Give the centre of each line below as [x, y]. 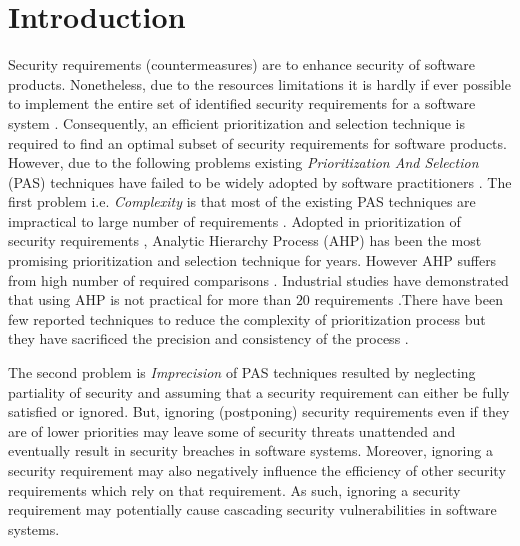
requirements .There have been [408, 299]
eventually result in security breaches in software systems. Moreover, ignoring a [250, 450]
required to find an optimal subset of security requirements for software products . [257, 142]
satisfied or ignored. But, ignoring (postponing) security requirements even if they [259, 411]
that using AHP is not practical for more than [150, 299]
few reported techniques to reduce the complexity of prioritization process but [247, 318]
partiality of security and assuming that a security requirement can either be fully [259, 391]
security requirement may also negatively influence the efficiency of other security [257, 470]
